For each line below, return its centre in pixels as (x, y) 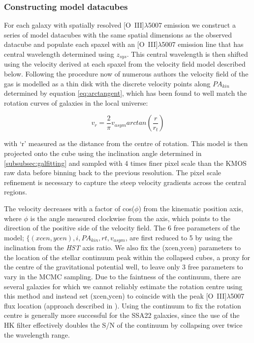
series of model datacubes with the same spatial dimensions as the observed (118, 34)
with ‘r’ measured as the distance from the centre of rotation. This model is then (126, 143)
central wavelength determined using (59, 54)
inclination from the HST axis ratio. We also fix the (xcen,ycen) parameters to (122, 248)
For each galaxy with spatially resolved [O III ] (74, 25)
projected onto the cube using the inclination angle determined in (103, 153)
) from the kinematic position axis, (191, 208)
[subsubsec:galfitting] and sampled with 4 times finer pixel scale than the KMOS (125, 163)
